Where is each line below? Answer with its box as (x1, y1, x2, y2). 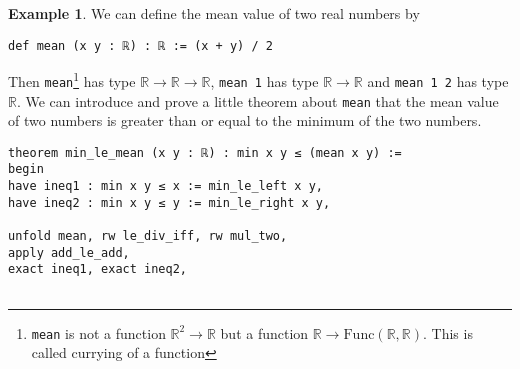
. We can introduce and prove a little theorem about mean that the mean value (16, 90, 499, 111)
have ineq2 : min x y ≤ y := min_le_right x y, (8, 195, 331, 210)
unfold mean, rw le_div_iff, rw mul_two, (8, 229, 288, 244)
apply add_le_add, (8, 245, 130, 260)
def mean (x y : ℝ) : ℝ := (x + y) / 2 (8, 38, 273, 53)
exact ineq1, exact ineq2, (8, 262, 187, 277)
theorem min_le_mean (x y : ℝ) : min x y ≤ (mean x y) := (8, 145, 402, 160)
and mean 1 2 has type (367, 70, 509, 91)
